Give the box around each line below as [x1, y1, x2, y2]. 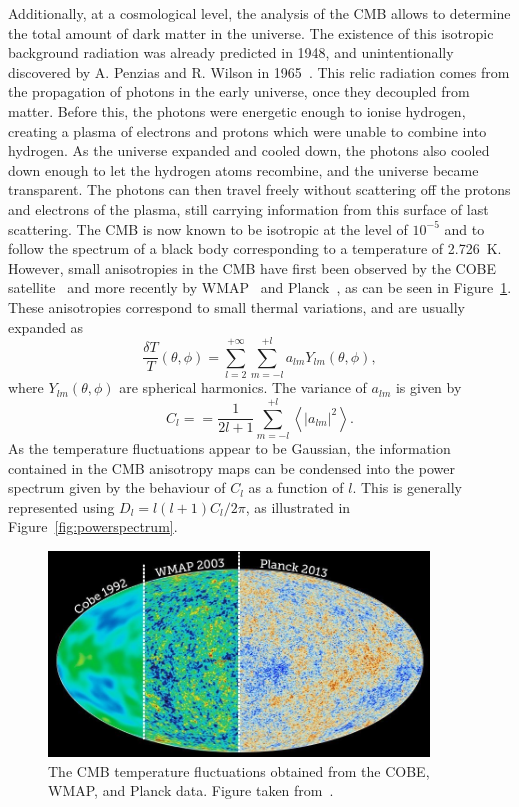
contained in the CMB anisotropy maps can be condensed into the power [8, 457, 455, 478]
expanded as [8, 316, 84, 337]
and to [444, 218, 485, 239]
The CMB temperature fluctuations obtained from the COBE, [48, 760, 430, 781]
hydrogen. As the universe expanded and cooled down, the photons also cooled [8, 140, 490, 161]
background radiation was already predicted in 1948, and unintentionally [8, 42, 454, 63]
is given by [395, 377, 462, 398]
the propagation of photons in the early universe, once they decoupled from [8, 81, 470, 102]
